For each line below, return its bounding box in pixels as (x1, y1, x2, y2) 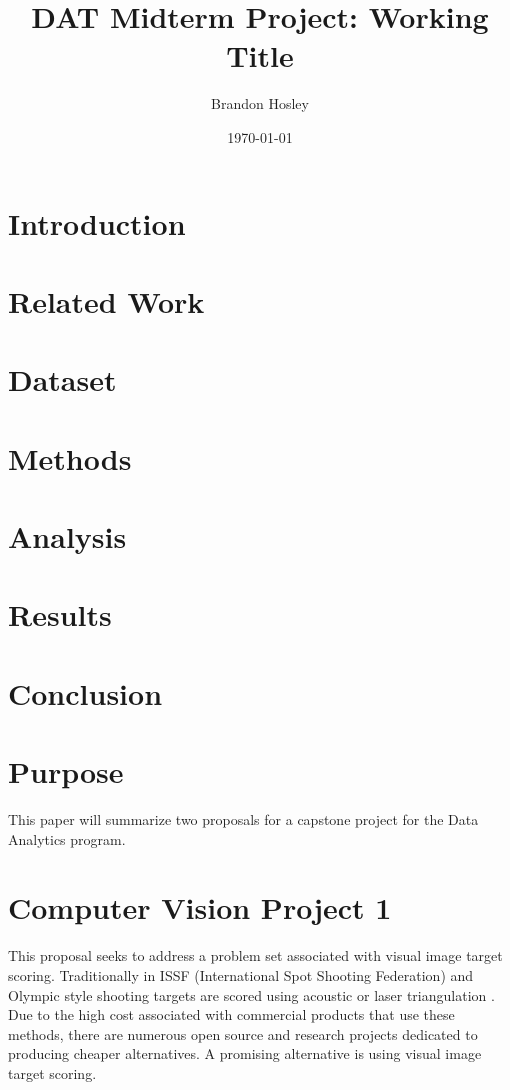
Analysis (8, 516, 127, 556)
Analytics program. (8, 828, 126, 849)
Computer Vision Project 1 (8, 887, 392, 928)
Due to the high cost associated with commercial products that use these (8, 1004, 455, 1025)
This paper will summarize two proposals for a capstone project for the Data (8, 809, 479, 830)
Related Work (8, 280, 205, 321)
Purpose (8, 751, 124, 792)
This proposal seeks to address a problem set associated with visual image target (8, 945, 503, 966)
